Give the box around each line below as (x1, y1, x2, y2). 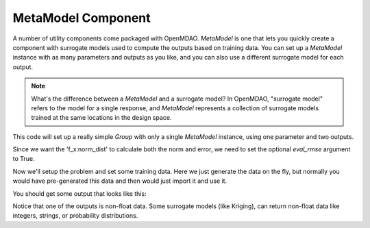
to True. (12, 155, 35, 163)
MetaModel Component (12, 10, 151, 25)
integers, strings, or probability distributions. (12, 212, 138, 220)
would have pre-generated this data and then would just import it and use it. (12, 177, 227, 185)
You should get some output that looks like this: (12, 189, 147, 198)
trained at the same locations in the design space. (31, 114, 172, 122)
